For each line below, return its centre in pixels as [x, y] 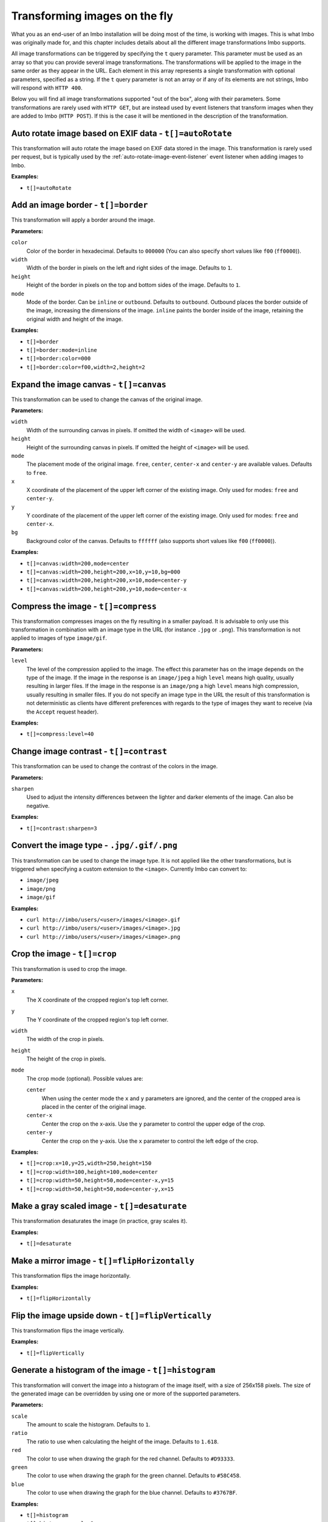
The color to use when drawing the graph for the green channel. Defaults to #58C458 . [134, 1476]
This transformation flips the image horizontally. [71, 1276]
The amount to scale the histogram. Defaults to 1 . [88, 1425]
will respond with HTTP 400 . [47, 88]
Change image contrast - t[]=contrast [89, 752]
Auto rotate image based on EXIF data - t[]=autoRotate [121, 133]
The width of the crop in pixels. [65, 1039]
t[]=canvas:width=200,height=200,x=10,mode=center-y [107, 580]
